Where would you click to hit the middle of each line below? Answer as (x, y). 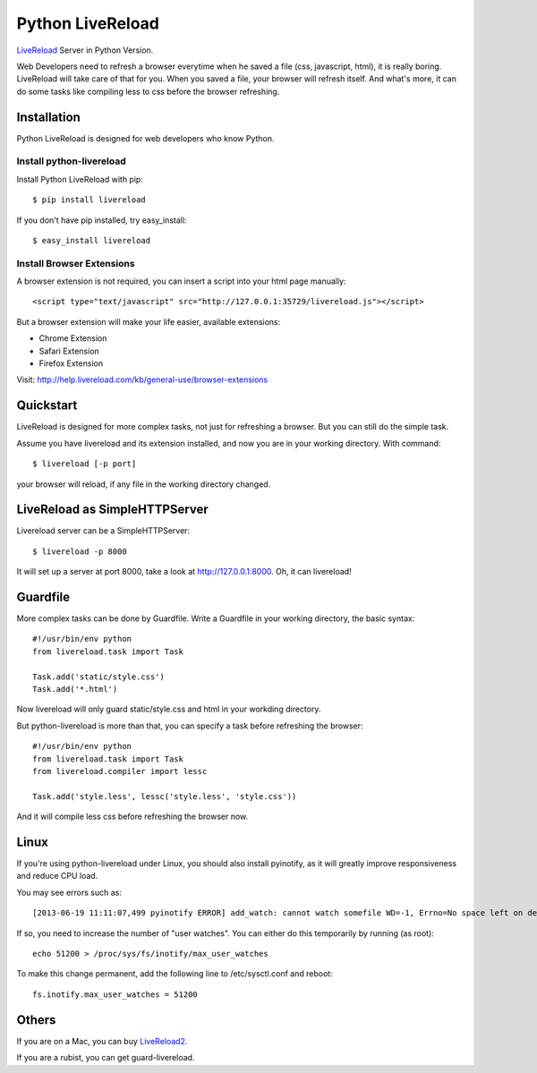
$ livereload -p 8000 (80, 551)
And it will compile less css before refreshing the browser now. (132, 817)
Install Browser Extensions (76, 263)
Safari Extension (69, 351)
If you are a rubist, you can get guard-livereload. (106, 1058)
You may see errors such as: (69, 892)
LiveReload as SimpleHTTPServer (113, 510)
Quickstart (47, 406)
